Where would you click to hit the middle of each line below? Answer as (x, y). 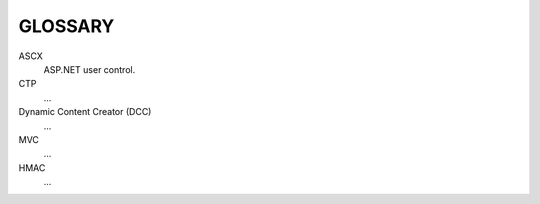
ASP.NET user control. (89, 69)
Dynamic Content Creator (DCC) (85, 112)
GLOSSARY (66, 26)
